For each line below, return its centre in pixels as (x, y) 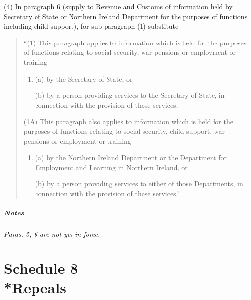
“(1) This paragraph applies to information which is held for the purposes (135, 42)
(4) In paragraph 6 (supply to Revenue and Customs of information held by (118, 6)
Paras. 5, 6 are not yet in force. (52, 234)
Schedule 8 (41, 268)
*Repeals (35, 287)
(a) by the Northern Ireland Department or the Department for (131, 157)
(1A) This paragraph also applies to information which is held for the (128, 121)
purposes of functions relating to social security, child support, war (124, 131)
